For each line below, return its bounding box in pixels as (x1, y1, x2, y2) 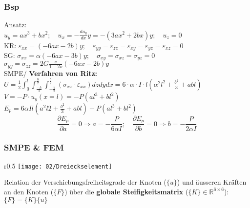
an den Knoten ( (4, 186, 54, 196)
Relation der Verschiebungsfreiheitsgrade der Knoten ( (4, 177, 167, 187)
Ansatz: (4, 19, 27, 30)
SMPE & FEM (4, 141, 64, 153)
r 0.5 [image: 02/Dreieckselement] (4, 160, 112, 170)
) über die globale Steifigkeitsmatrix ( (64, 186, 188, 196)
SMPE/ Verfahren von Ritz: (4, 68, 98, 78)
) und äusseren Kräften (177, 177, 247, 187)
